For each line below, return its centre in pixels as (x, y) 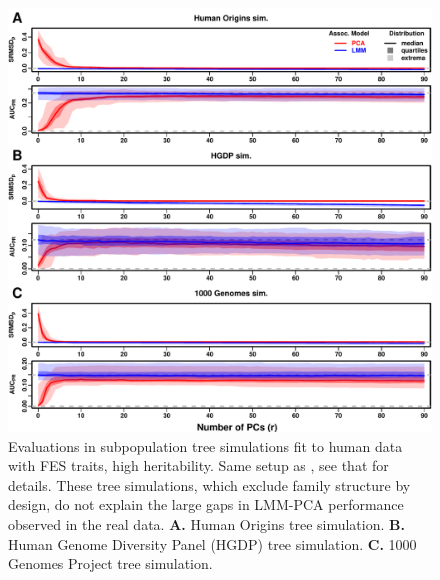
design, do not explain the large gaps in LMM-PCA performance (206, 504)
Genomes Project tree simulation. (110, 563)
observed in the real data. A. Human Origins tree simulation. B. (206, 523)
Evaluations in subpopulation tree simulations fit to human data (205, 445)
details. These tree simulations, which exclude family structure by (209, 484)
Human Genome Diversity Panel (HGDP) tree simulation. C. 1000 (212, 543)
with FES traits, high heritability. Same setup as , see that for (198, 465)
